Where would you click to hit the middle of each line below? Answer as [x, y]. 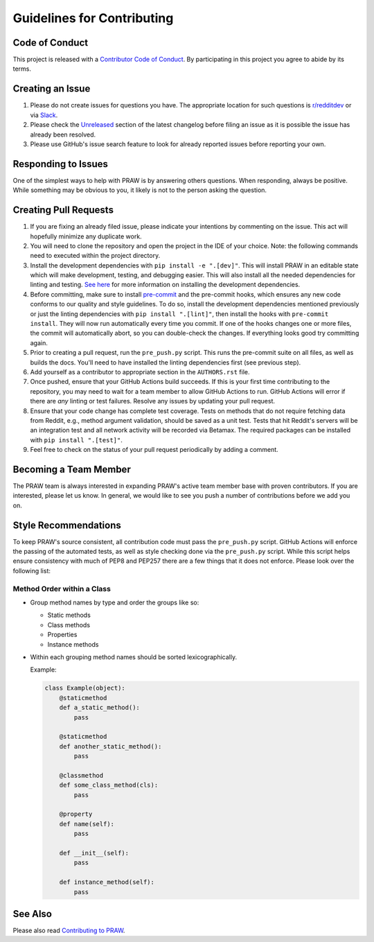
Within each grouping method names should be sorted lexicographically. [134, 657]
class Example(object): [85, 688]
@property [76, 814]
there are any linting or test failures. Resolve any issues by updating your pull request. [153, 401]
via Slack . [44, 115]
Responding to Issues [61, 164]
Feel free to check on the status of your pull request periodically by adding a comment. [154, 450]
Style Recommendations [67, 525]
